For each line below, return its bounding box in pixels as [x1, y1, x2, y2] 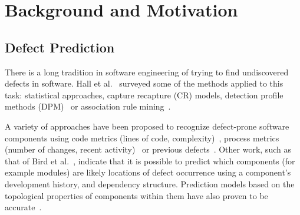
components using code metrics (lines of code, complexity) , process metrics [5, 131, 279, 144]
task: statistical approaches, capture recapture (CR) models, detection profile [5, 88, 283, 101]
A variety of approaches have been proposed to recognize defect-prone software [5, 120, 289, 132]
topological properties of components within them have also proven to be [5, 189, 268, 201]
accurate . [5, 201, 42, 213]
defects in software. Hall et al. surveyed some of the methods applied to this [5, 77, 283, 90]
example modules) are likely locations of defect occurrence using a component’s [5, 166, 291, 178]
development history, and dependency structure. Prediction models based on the [5, 177, 295, 190]
